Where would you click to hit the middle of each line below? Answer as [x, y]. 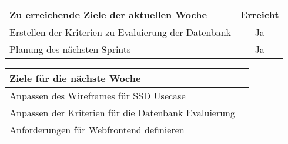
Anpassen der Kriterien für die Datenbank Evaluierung [123, 113]
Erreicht [260, 14]
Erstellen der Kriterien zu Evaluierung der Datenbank [120, 32]
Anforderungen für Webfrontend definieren [97, 130]
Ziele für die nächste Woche [75, 78]
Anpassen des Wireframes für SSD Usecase [98, 96]
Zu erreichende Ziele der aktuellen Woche [108, 14]
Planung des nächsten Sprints [70, 49]
